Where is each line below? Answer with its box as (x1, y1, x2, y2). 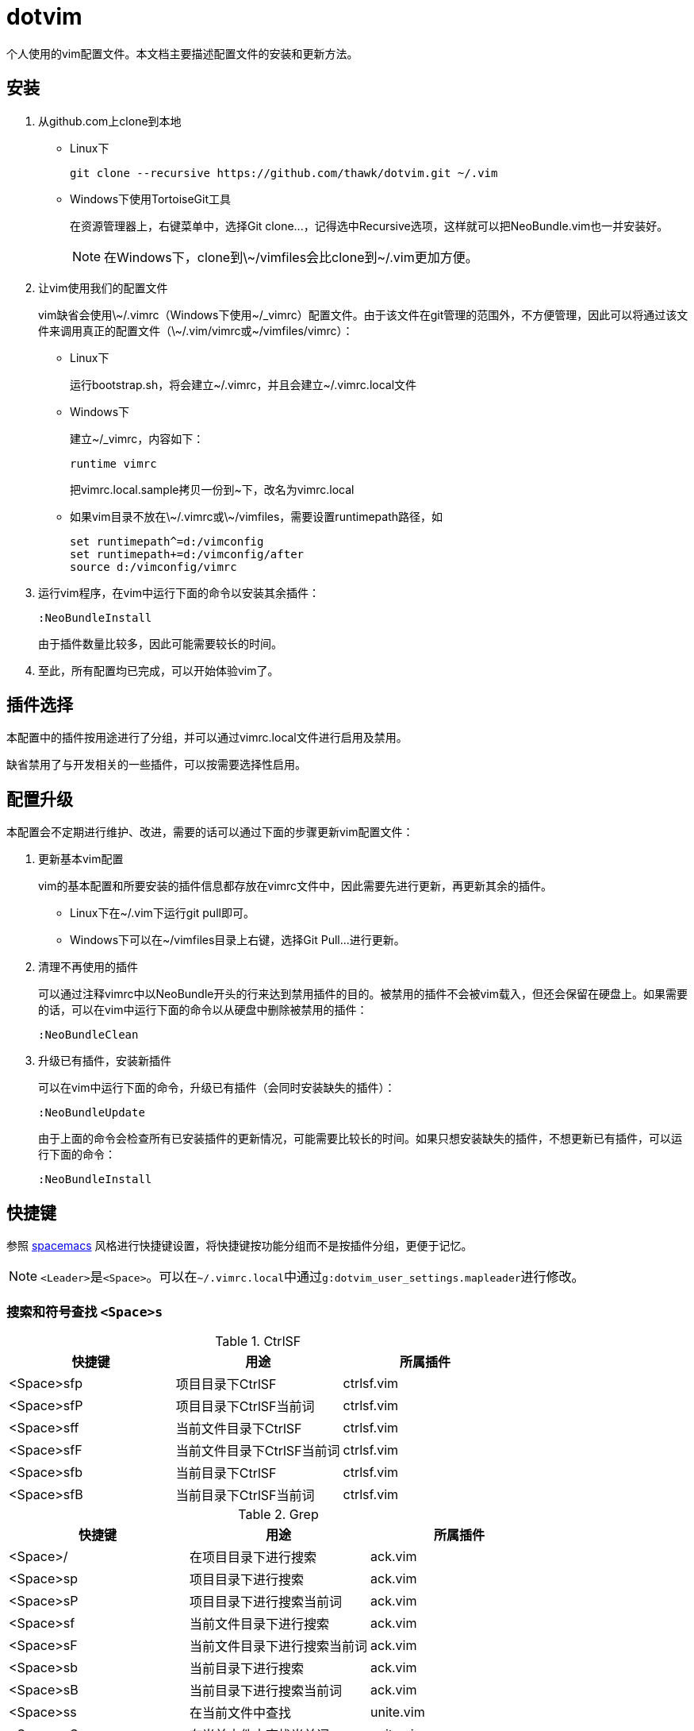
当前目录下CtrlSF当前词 (175, 1486, 315, 1503)
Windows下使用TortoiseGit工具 (70, 191, 232, 206)
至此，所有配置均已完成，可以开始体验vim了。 (38, 663, 279, 677)
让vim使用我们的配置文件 (38, 280, 168, 295)
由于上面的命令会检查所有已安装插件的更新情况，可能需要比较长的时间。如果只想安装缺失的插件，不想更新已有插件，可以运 (38, 1132, 682, 1146)
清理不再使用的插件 (38, 960, 138, 974)
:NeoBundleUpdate (38, 1106, 145, 1120)
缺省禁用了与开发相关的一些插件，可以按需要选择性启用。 (6, 758, 306, 772)
